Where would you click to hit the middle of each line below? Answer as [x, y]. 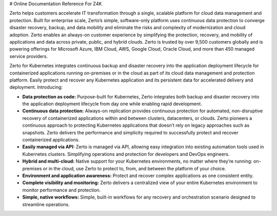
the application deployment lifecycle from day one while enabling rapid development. [112, 104]
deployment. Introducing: [36, 87]
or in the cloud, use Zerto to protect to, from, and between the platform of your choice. [134, 168]
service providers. [29, 56]
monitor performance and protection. [62, 190]
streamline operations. [46, 204]
